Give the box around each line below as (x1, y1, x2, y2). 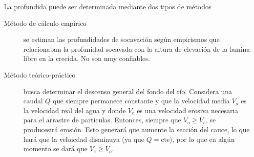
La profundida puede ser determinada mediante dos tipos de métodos (4, 1, 212, 11)
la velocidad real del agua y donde (23, 105, 126, 115)
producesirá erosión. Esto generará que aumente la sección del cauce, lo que (23, 124, 250, 134)
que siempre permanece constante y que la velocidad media (53, 96, 230, 106)
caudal (23, 96, 43, 106)
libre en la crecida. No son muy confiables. (23, 53, 150, 63)
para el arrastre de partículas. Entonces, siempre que (23, 115, 181, 125)
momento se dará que (23, 143, 87, 154)
